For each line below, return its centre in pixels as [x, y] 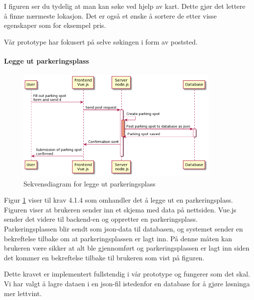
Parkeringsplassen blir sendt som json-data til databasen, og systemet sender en [124, 229]
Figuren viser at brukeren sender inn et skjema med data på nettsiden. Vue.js [120, 209]
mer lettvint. [23, 293]
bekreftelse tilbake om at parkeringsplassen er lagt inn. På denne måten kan [118, 238]
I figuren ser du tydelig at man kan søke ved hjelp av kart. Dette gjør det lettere [125, 6]
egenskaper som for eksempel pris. [55, 25]
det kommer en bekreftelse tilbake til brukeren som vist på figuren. [104, 257]
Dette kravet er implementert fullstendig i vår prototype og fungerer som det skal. [127, 274]
